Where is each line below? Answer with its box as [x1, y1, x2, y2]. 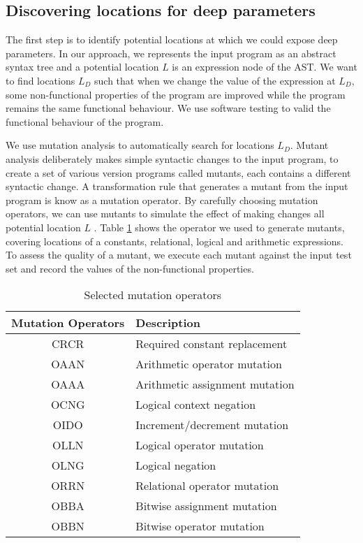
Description [135, 314, 200, 331]
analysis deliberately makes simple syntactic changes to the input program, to [6, 151, 339, 166]
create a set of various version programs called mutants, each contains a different [6, 165, 351, 180]
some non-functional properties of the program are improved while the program [6, 87, 346, 101]
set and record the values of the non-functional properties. [6, 261, 254, 275]
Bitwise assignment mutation [135, 498, 277, 514]
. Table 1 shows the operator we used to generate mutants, [94, 219, 345, 234]
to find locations [6, 73, 75, 87]
